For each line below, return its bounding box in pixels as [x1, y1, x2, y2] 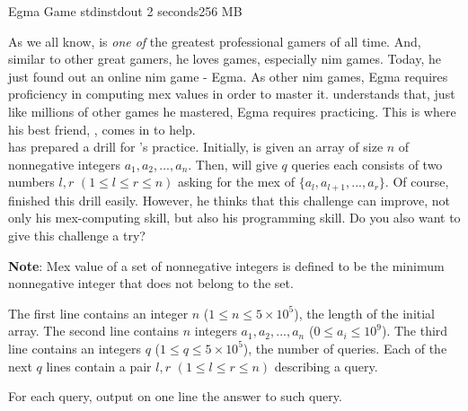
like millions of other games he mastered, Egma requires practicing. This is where [8, 101, 456, 120]
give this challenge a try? [8, 225, 146, 244]
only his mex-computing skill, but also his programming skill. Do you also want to [8, 208, 461, 227]
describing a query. [274, 356, 378, 375]
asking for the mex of [177, 172, 295, 191]
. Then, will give [188, 154, 278, 173]
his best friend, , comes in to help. [8, 119, 196, 138]
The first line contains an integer [8, 303, 189, 322]
